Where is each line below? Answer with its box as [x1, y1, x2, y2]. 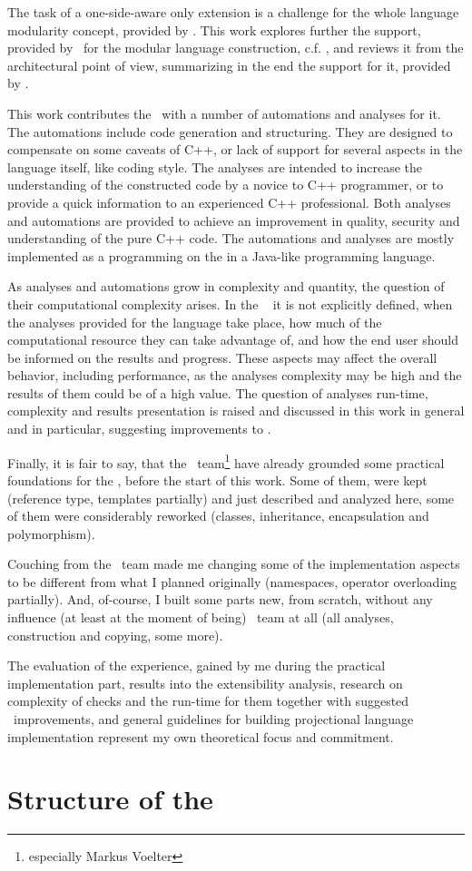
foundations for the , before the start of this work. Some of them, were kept [7, 470, 428, 489]
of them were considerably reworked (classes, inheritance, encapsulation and [7, 506, 429, 525]
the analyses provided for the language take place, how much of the [7, 312, 382, 331]
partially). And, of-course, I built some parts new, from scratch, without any [7, 590, 433, 609]
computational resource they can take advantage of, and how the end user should [7, 330, 458, 349]
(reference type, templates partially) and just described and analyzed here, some [7, 488, 455, 507]
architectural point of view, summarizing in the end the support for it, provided [7, 55, 451, 74]
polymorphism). [7, 524, 95, 543]
